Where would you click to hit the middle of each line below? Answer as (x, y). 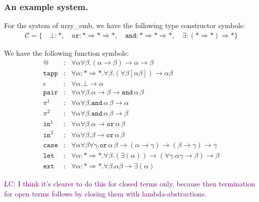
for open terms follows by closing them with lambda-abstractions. (106, 193)
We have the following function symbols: (67, 53)
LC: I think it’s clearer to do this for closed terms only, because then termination (129, 183)
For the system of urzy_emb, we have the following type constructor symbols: (125, 25)
